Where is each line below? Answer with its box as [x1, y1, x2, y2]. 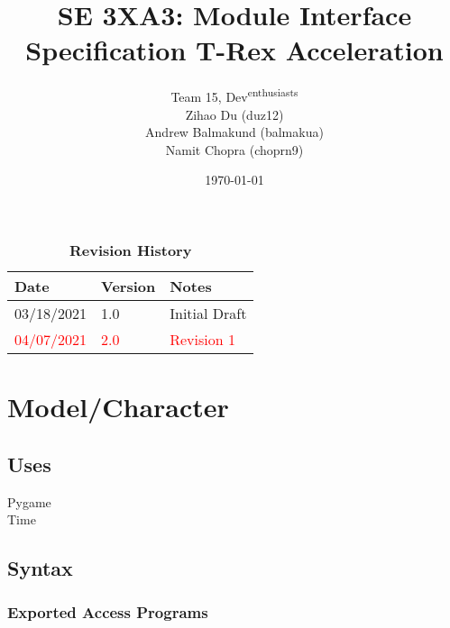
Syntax [7, 554, 73, 582]
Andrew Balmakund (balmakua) [145, 123, 324, 141]
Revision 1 [170, 328, 235, 350]
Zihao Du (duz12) [185, 105, 284, 123]
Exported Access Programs [7, 601, 208, 623]
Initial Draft [170, 302, 247, 323]
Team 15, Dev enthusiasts [170, 85, 298, 105]
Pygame [7, 492, 51, 511]
